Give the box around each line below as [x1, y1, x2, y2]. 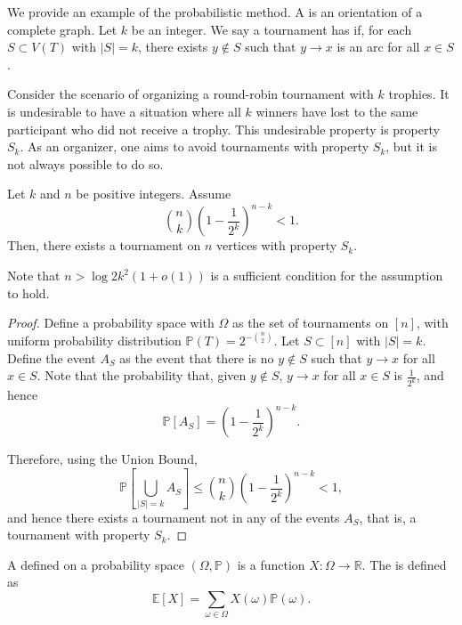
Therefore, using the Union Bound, [7, 450, 198, 468]
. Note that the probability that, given [36, 366, 247, 385]
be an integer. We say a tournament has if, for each [131, 20, 412, 38]
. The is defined [361, 555, 447, 573]
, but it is [385, 137, 437, 156]
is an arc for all [336, 37, 420, 56]
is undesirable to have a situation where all [7, 101, 241, 120]
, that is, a [359, 507, 417, 526]
